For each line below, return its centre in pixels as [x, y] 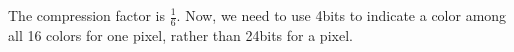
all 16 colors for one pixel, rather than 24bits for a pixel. [180, 34]
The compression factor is [87, 15]
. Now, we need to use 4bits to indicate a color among [341, 15]
